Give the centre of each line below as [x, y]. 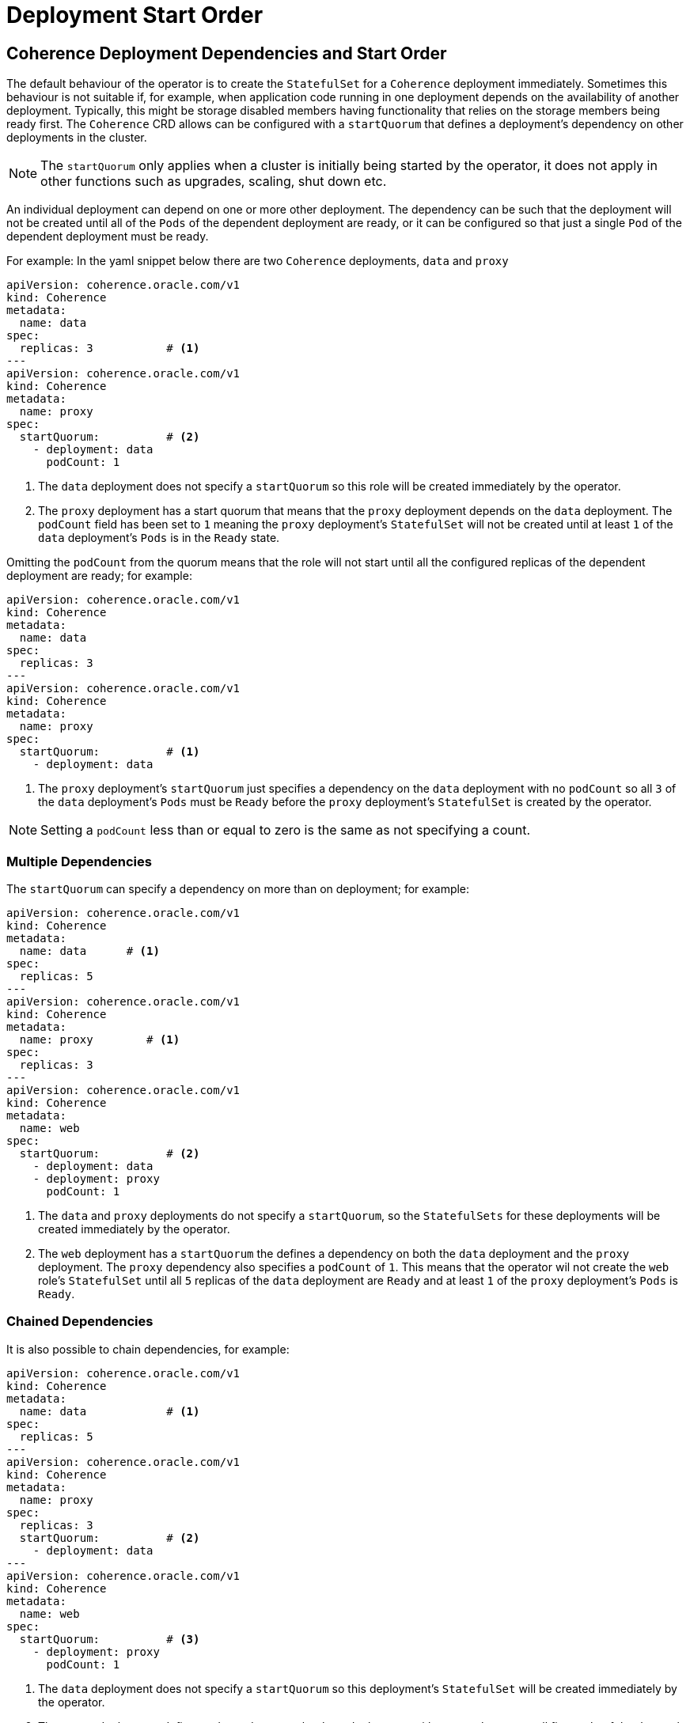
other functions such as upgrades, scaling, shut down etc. [214, 182]
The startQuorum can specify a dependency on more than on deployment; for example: [238, 888]
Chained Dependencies [80, 1322]
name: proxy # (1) [100, 1039]
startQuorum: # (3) [110, 1639]
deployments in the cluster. [77, 138]
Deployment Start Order [135, 15]
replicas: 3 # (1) [110, 348]
